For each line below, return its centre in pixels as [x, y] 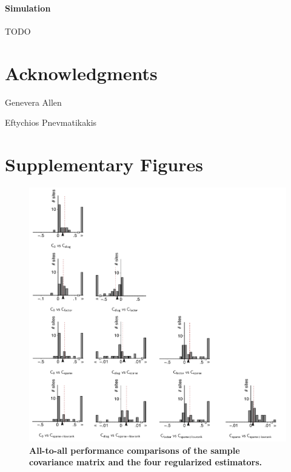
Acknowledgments [81, 73]
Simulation [28, 8]
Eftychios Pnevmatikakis [51, 122]
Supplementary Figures [104, 164]
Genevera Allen [33, 102]
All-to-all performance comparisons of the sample [135, 450]
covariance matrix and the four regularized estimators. [146, 462]
